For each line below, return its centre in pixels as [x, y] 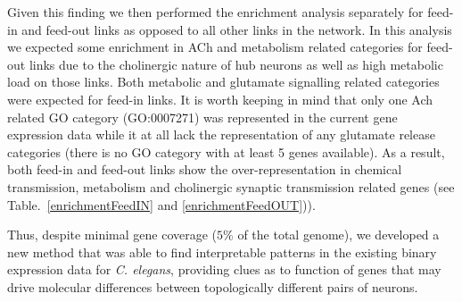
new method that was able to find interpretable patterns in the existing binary [222, 252]
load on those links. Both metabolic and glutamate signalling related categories [223, 82]
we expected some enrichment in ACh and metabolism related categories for [215, 47]
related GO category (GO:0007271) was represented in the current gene [202, 117]
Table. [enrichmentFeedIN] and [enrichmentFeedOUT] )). [161, 204]
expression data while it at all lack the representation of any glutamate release [221, 134]
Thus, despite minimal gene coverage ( [112, 235]
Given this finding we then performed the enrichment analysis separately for [215, 12]
